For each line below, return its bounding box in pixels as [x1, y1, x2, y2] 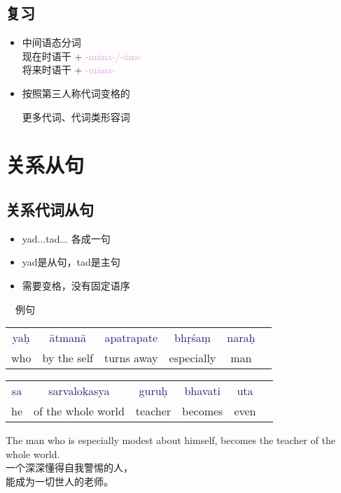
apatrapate [104, 329, 158, 346]
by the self [42, 350, 93, 366]
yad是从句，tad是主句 [22, 255, 120, 269]
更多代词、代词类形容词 [22, 109, 130, 124]
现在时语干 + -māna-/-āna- [22, 48, 142, 63]
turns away [104, 350, 158, 366]
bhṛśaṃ [174, 329, 211, 346]
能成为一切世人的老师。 [6, 473, 113, 488]
